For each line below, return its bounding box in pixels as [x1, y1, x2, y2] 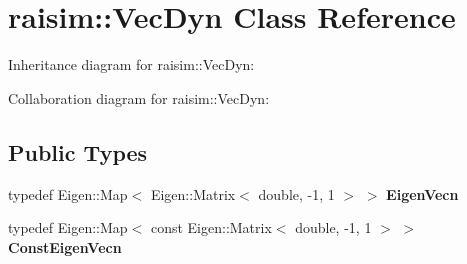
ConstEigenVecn [8, 236, 122, 257]
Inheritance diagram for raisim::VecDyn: [8, 54, 255, 75]
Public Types [8, 136, 148, 167]
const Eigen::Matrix [150, 217, 272, 238]
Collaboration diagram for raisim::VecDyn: [8, 87, 270, 108]
